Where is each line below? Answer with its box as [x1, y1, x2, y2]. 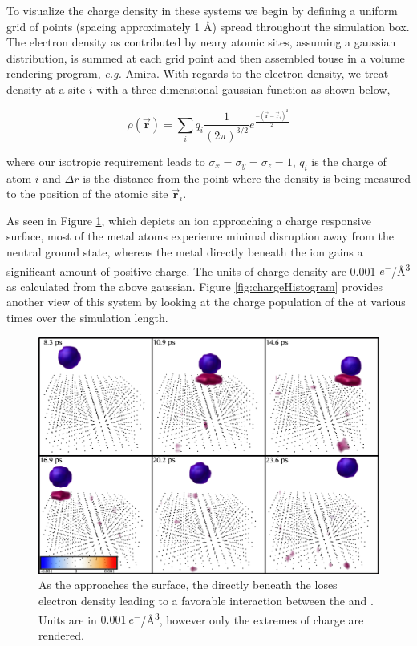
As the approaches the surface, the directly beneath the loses [38, 576, 338, 593]
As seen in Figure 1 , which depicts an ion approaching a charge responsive [6, 212, 371, 228]
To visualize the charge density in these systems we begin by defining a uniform [6, 2, 398, 18]
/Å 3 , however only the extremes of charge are [140, 608, 364, 628]
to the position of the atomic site [6, 185, 168, 202]
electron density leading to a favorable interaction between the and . [38, 592, 374, 609]
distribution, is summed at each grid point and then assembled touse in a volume [6, 49, 405, 66]
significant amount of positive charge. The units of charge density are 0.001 [6, 262, 376, 279]
